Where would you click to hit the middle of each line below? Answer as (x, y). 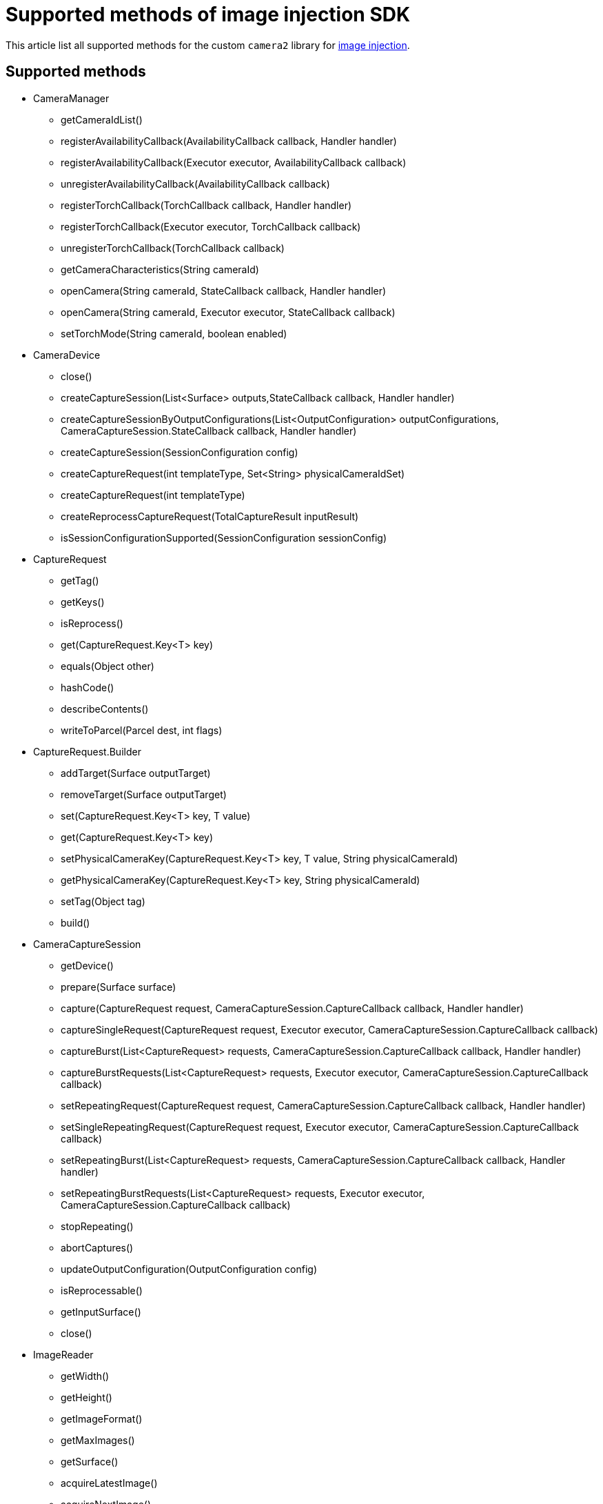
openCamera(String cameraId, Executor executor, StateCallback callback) (228, 312)
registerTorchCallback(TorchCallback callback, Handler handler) (206, 205)
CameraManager (71, 98)
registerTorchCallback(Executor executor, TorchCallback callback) (211, 226)
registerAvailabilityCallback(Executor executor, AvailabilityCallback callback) (234, 162)
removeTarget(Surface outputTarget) (144, 794)
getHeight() (86, 1397)
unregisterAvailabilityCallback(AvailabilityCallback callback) (195, 184)
